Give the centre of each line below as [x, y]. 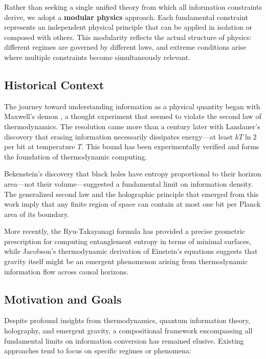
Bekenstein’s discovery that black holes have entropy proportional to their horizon [133, 174]
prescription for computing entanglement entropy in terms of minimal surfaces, [128, 241]
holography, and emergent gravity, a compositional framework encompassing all [128, 331]
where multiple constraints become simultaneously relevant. [97, 57]
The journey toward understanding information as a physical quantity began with [132, 106]
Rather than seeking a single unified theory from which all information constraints [133, 7]
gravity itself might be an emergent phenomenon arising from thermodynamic [126, 261]
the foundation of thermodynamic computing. [76, 156]
